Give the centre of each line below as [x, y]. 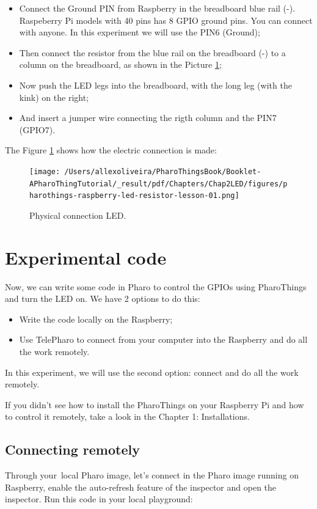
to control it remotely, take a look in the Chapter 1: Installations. [127, 416]
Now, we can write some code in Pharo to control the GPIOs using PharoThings [156, 286]
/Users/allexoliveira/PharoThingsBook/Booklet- [163, 171]
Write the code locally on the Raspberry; [96, 319]
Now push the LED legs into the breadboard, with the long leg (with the [155, 85]
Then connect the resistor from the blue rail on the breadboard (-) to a [152, 52]
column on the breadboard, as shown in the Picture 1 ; [120, 64]
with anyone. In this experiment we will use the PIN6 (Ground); [140, 32]
